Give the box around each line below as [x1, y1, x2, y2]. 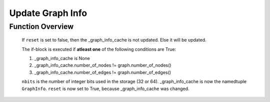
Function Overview [9, 22, 74, 31]
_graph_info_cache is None [34, 55, 90, 61]
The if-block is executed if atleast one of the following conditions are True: [21, 46, 176, 52]
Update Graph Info [9, 7, 87, 18]
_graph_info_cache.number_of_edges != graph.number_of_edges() [34, 69, 171, 75]
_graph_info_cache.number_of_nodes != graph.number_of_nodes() [34, 62, 171, 68]
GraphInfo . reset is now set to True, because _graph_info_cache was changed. [21, 85, 189, 91]
